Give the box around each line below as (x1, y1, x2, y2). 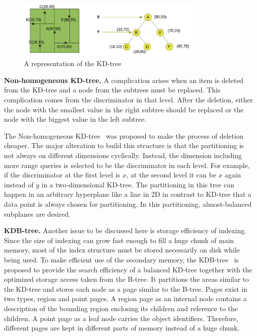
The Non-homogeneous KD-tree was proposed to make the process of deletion (4, 130, 244, 141)
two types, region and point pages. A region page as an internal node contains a (4, 293, 247, 304)
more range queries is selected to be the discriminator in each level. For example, (4, 160, 250, 170)
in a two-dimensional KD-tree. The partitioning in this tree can (41, 179, 234, 189)
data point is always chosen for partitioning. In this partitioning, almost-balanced (4, 198, 252, 209)
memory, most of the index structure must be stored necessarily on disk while (4, 245, 240, 255)
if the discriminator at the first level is (4, 169, 121, 180)
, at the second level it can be (126, 169, 216, 180)
